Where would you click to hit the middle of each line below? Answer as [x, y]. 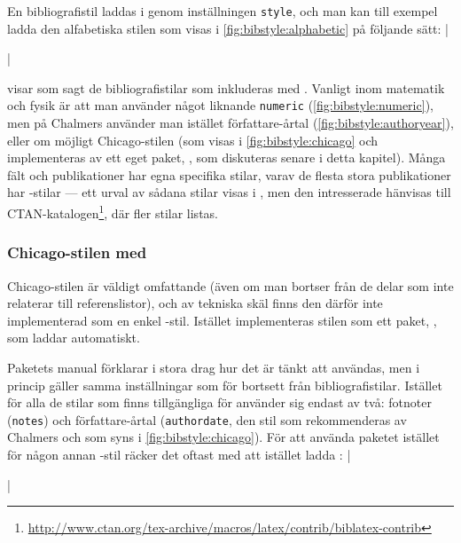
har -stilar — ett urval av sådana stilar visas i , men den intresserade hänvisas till [229, 192]
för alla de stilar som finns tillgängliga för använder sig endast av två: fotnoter [219, 402]
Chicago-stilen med [77, 252]
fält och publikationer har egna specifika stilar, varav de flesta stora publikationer [229, 174]
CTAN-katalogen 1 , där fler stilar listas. [113, 212]
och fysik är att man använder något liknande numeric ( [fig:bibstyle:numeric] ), [220, 105]
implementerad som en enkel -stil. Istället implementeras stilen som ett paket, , [222, 320]
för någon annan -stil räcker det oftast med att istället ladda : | [179, 454]
